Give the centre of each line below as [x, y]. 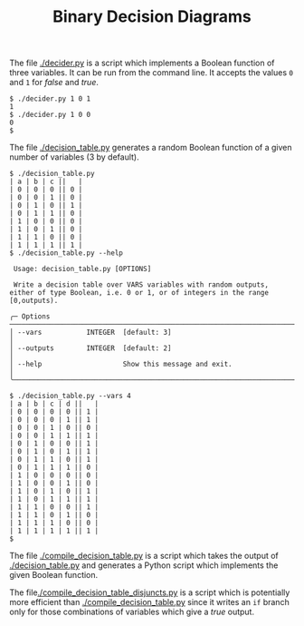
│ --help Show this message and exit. [121, 365]
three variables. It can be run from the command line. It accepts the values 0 [152, 73]
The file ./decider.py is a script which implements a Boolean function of [142, 63]
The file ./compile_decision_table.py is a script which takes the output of [144, 556]
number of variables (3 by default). [74, 157]
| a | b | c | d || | [54, 404]
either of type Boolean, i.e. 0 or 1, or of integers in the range [139, 293]
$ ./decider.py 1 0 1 [50, 99]
